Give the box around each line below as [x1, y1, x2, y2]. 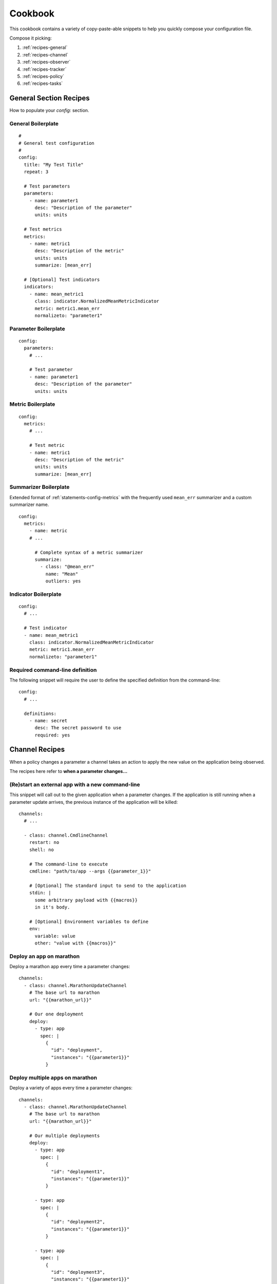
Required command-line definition [9, 666, 97, 673]
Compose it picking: [9, 35, 52, 41]
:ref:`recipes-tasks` [22, 80, 63, 87]
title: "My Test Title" [24, 162, 84, 167]
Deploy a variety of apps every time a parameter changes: [9, 1085, 133, 1091]
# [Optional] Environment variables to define [29, 918, 149, 924]
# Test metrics [24, 226, 62, 232]
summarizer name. [9, 501, 49, 508]
